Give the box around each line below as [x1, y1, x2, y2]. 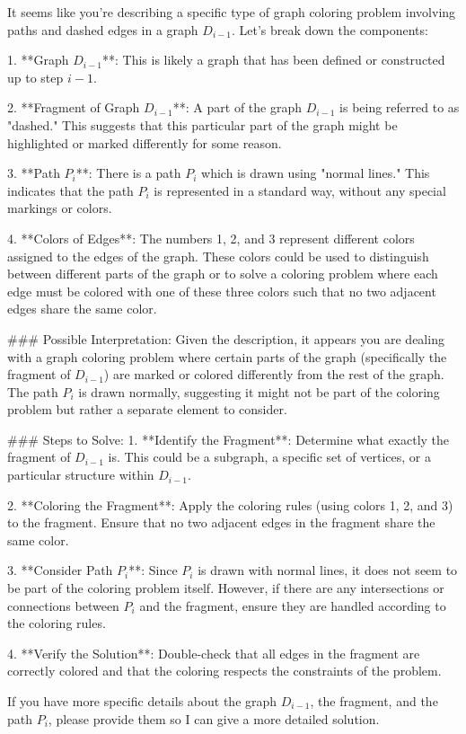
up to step [7, 67, 64, 86]
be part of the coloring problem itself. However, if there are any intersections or [7, 579, 444, 597]
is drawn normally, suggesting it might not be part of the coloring [78, 382, 440, 401]
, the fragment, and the [310, 692, 438, 710]
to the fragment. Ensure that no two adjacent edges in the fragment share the [7, 513, 435, 532]
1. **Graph [7, 50, 69, 69]
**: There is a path [75, 164, 181, 182]
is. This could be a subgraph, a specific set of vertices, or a [108, 447, 431, 466]
